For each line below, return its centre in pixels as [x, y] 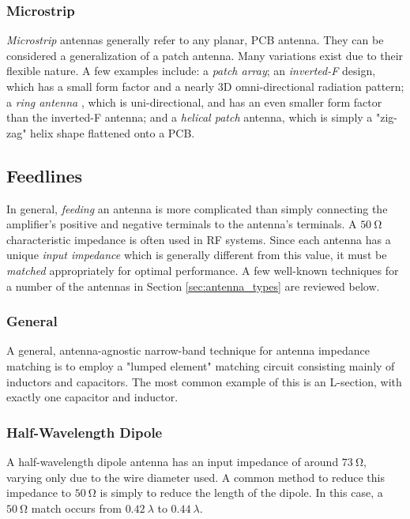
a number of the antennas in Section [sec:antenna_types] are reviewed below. [193, 286]
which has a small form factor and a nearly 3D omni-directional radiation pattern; [205, 86]
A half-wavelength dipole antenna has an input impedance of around [173, 461]
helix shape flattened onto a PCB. [113, 132]
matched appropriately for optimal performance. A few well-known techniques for [203, 270]
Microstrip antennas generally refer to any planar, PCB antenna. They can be [195, 40]
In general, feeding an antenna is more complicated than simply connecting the [197, 208]
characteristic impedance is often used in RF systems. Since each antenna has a [199, 239]
